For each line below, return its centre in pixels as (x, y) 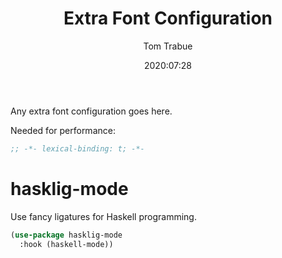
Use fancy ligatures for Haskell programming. (103, 216)
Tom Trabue (168, 46)
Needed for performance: (63, 130)
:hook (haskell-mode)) (66, 244)
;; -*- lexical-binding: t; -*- (77, 148)
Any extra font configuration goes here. (91, 111)
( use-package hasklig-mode (66, 235)
